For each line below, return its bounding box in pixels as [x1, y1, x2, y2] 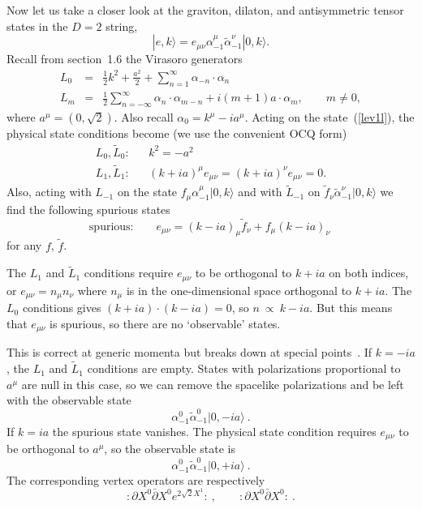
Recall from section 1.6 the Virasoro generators [6, 50, 243, 67]
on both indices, [329, 264, 409, 281]
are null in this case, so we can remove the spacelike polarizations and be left [21, 375, 404, 392]
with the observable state [6, 391, 131, 408]
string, [105, 17, 138, 34]
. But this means [309, 299, 393, 316]
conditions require [84, 264, 174, 281]
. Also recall [114, 109, 174, 126]
